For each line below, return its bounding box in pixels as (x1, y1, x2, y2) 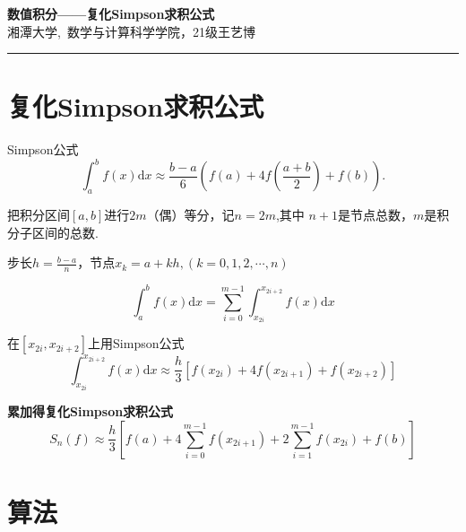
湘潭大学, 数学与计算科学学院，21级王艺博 (7, 22, 255, 40)
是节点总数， (338, 205, 414, 224)
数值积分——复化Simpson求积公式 (7, 4, 215, 22)
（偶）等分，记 (146, 205, 235, 224)
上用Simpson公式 (88, 334, 185, 353)
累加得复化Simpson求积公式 (7, 402, 174, 421)
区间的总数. (31, 222, 99, 241)
